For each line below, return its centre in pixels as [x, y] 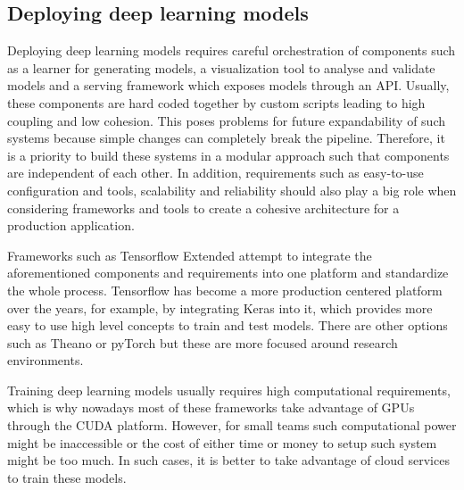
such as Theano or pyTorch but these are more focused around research [203, 342]
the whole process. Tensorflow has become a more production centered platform [225, 290]
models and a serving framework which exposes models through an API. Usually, [228, 85]
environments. [46, 360]
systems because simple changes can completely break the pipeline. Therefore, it [226, 138]
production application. [71, 225]
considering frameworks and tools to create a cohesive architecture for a [203, 208]
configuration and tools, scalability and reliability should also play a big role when [232, 190]
